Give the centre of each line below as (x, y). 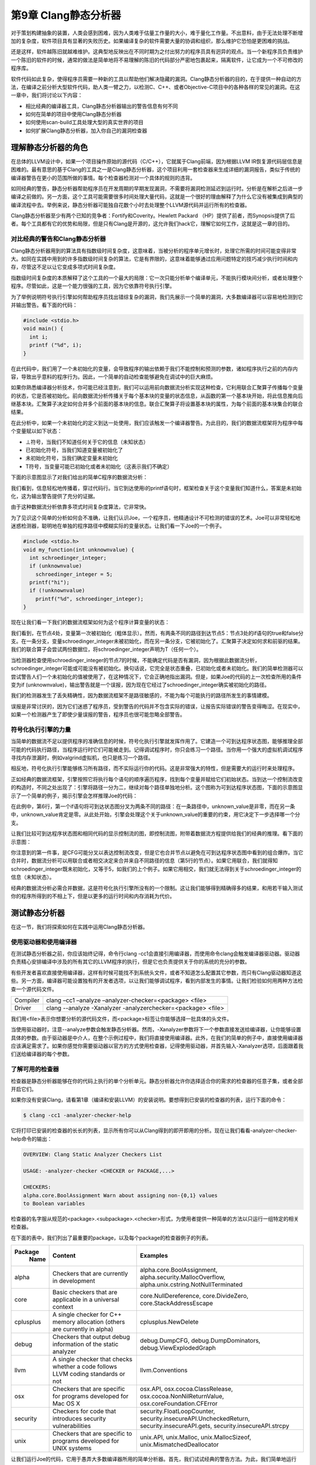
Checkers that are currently (90, 1273)
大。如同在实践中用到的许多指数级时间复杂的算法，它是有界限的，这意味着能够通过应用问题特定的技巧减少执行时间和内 (154, 259)
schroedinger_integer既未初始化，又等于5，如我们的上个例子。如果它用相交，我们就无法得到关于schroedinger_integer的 (156, 869)
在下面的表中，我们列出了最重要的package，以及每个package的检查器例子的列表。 (111, 1238)
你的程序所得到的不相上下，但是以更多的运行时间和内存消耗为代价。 (93, 896)
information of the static (85, 1344)
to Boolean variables (54, 1204)
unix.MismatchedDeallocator (180, 1444)
